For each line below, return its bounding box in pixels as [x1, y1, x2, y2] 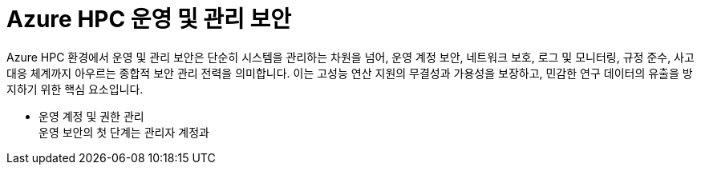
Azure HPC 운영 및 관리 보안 [6, 6, 292, 33]
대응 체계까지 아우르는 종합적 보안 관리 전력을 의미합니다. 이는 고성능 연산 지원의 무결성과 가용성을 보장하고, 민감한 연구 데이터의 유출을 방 [6, 66, 693, 80]
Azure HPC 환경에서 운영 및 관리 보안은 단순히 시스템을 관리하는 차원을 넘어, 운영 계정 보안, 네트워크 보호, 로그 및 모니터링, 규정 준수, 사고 [6, 50, 695, 64]
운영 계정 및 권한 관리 [38, 109, 144, 123]
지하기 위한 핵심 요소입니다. [6, 82, 144, 96]
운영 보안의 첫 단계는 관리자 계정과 [38, 125, 209, 139]
